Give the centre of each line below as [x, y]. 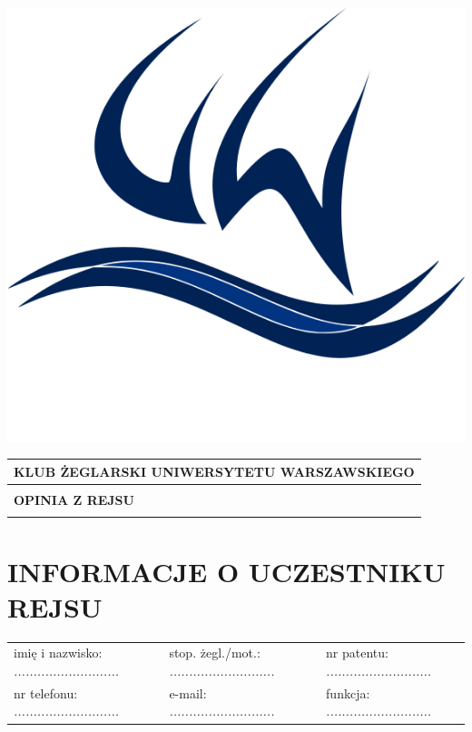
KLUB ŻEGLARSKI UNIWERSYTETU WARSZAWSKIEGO [214, 471]
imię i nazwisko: [58, 653]
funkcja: [348, 692]
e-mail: [188, 692]
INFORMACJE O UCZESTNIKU [226, 571]
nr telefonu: [46, 692]
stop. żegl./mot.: [215, 653]
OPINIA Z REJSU [74, 499]
